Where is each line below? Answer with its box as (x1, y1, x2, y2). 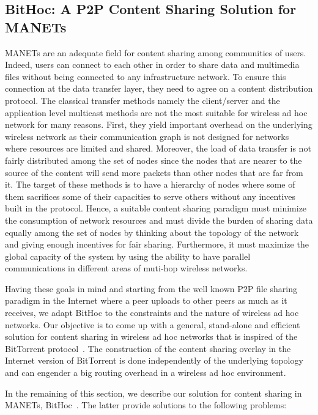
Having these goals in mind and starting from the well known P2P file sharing (5, 282, 298, 295)
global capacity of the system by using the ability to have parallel (5, 249, 251, 262)
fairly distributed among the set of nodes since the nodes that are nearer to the (5, 153, 302, 166)
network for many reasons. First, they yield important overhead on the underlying (5, 118, 312, 131)
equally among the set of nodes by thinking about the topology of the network (5, 226, 299, 238)
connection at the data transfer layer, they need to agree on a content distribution (5, 82, 313, 95)
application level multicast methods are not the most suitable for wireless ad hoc (5, 106, 308, 119)
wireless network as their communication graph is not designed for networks (5, 130, 289, 142)
